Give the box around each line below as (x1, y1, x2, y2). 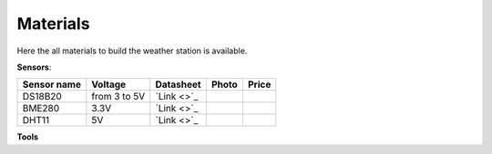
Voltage (91, 78, 127, 91)
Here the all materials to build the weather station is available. (16, 45, 248, 56)
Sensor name (22, 78, 82, 91)
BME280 (22, 102, 60, 115)
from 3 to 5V (91, 91, 146, 103)
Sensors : (16, 62, 52, 72)
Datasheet (155, 78, 201, 91)
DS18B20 (22, 91, 63, 103)
